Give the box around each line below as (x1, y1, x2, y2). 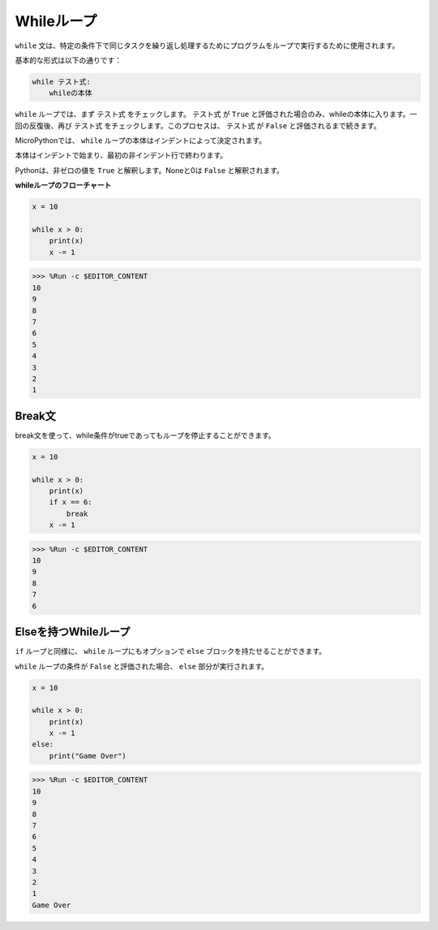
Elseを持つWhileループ (15, 625, 131, 639)
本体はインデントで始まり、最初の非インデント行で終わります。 (15, 150, 228, 160)
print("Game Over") (49, 751, 127, 760)
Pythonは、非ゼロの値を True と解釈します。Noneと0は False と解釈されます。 (15, 165, 284, 175)
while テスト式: (32, 77, 91, 86)
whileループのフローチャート (15, 180, 112, 190)
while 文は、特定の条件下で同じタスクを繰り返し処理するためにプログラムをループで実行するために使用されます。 (15, 41, 400, 50)
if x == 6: (49, 498, 92, 507)
